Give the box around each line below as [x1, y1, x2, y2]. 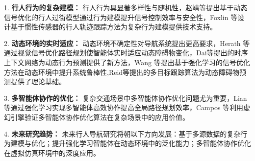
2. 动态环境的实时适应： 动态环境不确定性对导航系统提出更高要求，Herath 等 [4, 38, 250, 48]
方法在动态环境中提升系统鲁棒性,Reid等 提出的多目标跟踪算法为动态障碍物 [4, 67, 240, 77]
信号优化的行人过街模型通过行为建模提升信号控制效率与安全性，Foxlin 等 [4, 12, 238, 22]
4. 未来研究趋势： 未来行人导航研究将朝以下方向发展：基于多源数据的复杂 [4, 128, 241, 138]
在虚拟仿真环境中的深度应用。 [4, 147, 100, 158]
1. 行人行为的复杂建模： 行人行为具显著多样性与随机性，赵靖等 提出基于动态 [4, 2, 248, 12]
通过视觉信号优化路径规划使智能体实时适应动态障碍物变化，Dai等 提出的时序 [4, 47, 248, 58]
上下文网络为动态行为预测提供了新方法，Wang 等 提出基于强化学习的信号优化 [4, 57, 250, 67]
